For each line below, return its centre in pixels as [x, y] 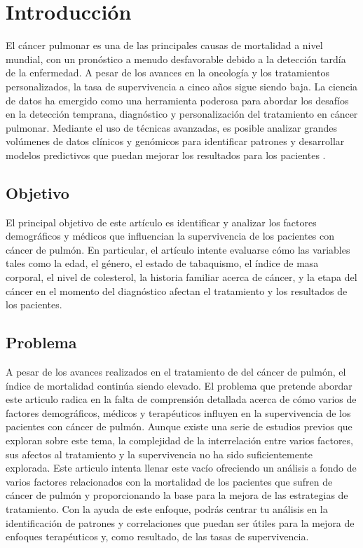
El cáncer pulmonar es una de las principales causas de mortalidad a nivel [164, 45]
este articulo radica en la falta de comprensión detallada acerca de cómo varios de [181, 399]
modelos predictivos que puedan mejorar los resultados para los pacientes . [166, 155]
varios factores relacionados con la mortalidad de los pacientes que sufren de [169, 481]
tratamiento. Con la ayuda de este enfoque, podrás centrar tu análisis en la [167, 508]
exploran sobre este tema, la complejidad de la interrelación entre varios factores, [179, 440]
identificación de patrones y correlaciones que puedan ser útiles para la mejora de [180, 522]
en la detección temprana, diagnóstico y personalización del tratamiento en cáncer [182, 114]
